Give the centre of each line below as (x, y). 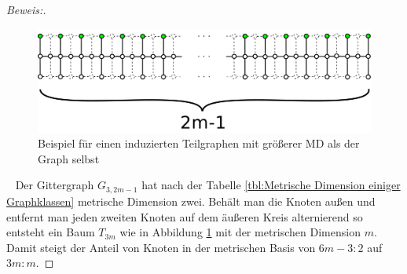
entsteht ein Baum (51, 232)
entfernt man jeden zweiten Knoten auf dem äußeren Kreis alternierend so (185, 216)
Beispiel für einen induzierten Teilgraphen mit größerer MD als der (199, 143)
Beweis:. (26, 9)
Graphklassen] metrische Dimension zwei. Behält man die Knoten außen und (191, 201)
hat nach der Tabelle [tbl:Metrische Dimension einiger (271, 185)
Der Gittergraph (55, 185)
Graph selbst (69, 158)
